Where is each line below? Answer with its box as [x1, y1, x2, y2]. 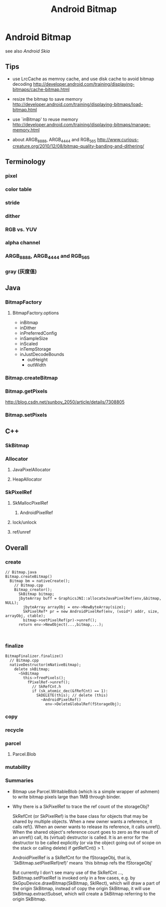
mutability [5, 764, 31, 771]
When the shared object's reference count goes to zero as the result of [12, 829, 159, 835]
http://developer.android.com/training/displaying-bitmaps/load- [12, 101, 143, 107]
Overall [5, 544, 28, 552]
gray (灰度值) [5, 268, 37, 275]
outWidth [27, 362, 46, 368]
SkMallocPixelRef [12, 500, 48, 506]
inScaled [19, 341, 38, 347]
